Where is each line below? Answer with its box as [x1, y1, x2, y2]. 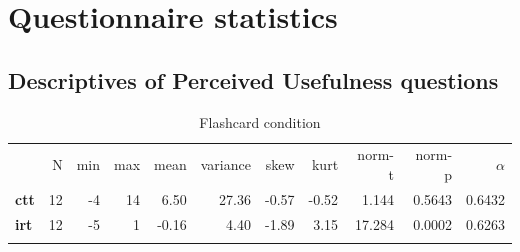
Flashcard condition [199, 111, 321, 132]
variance [200, 154, 251, 175]
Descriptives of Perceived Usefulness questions [8, 64, 499, 95]
